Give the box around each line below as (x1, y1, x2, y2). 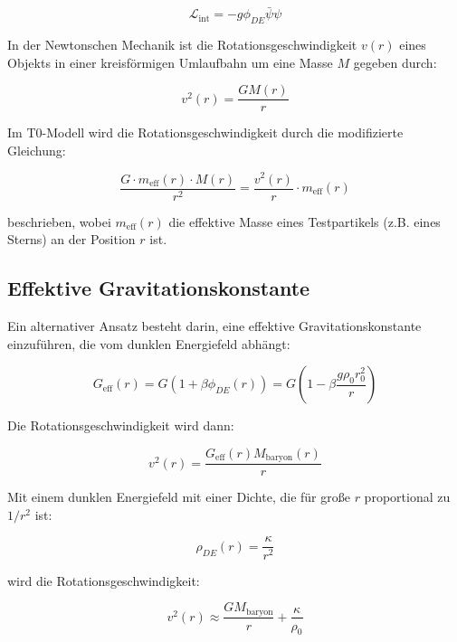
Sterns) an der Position (7, 230, 136, 249)
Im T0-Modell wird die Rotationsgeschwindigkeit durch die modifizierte (7, 123, 404, 142)
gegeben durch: (353, 52, 437, 71)
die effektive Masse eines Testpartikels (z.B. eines (168, 212, 441, 231)
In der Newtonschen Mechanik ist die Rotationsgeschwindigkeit (7, 35, 357, 54)
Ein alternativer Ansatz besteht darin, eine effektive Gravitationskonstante (7, 316, 422, 335)
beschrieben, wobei (7, 212, 111, 231)
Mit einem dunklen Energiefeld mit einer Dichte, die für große (7, 487, 350, 506)
